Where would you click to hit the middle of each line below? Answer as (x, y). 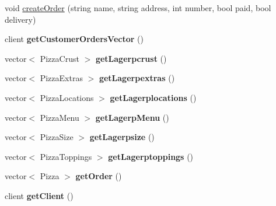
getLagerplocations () (153, 97)
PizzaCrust (60, 58)
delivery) (20, 19)
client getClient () (39, 195)
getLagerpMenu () (132, 117)
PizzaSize (57, 137)
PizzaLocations (67, 97)
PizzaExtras (61, 78)
